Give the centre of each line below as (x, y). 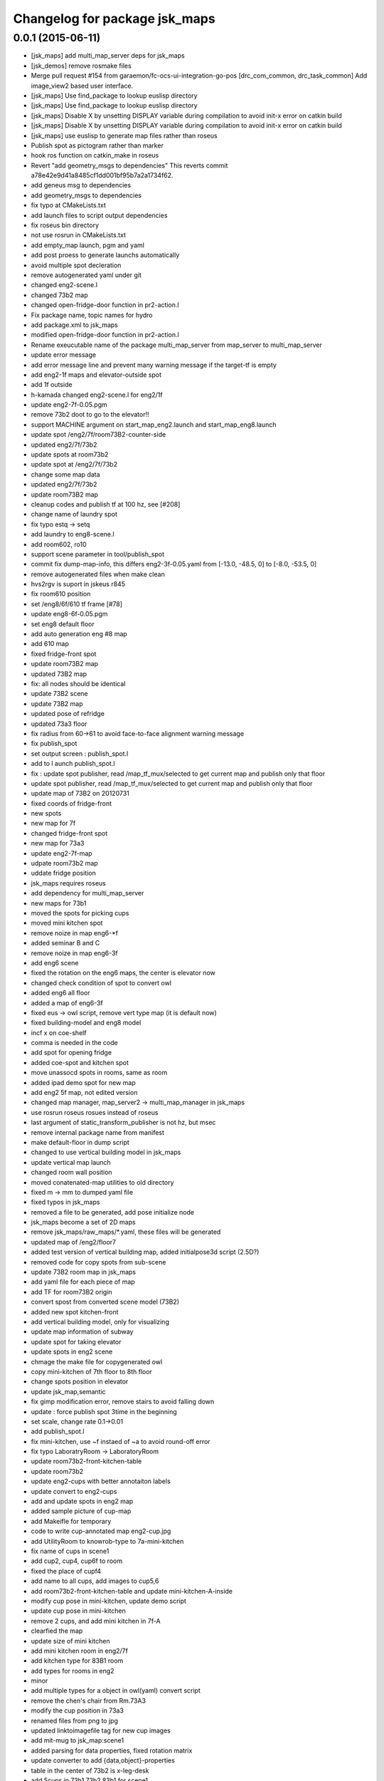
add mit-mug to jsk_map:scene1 (78, 1740)
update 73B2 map (57, 703)
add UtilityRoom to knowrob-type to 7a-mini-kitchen (107, 1541)
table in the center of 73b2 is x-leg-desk (90, 1770)
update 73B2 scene (59, 694)
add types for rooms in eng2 (73, 1671)
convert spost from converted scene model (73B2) (105, 1302)
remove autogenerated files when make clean (98, 574)
